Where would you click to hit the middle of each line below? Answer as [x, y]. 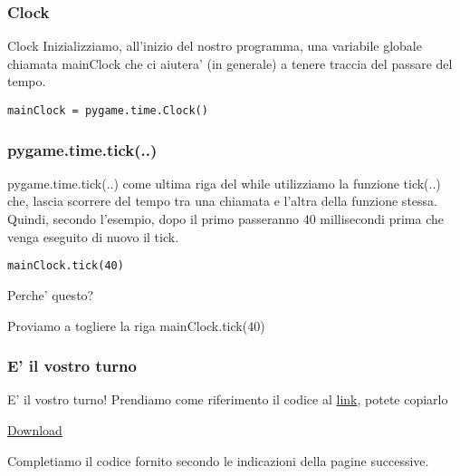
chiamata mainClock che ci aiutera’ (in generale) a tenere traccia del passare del [230, 63]
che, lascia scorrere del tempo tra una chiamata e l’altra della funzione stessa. [222, 201]
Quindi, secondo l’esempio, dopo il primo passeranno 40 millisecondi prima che [225, 219]
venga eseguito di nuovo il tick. [93, 236]
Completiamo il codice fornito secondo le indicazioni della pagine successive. [218, 460]
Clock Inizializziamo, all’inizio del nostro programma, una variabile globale [215, 46]
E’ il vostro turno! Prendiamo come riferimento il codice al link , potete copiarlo [228, 399]
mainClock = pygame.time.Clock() [108, 111]
